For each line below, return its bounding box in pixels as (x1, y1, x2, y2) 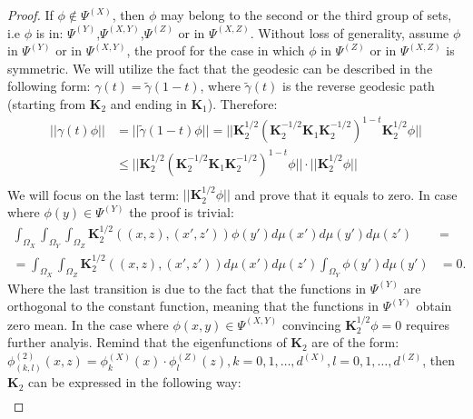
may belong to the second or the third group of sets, (161, 5, 452, 24)
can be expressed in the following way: (27, 373, 241, 392)
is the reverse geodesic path (281, 76, 435, 95)
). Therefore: (207, 94, 278, 113)
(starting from (7, 94, 86, 113)
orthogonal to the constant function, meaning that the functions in (7, 296, 379, 315)
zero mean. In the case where (7, 314, 169, 334)
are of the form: (311, 333, 399, 352)
